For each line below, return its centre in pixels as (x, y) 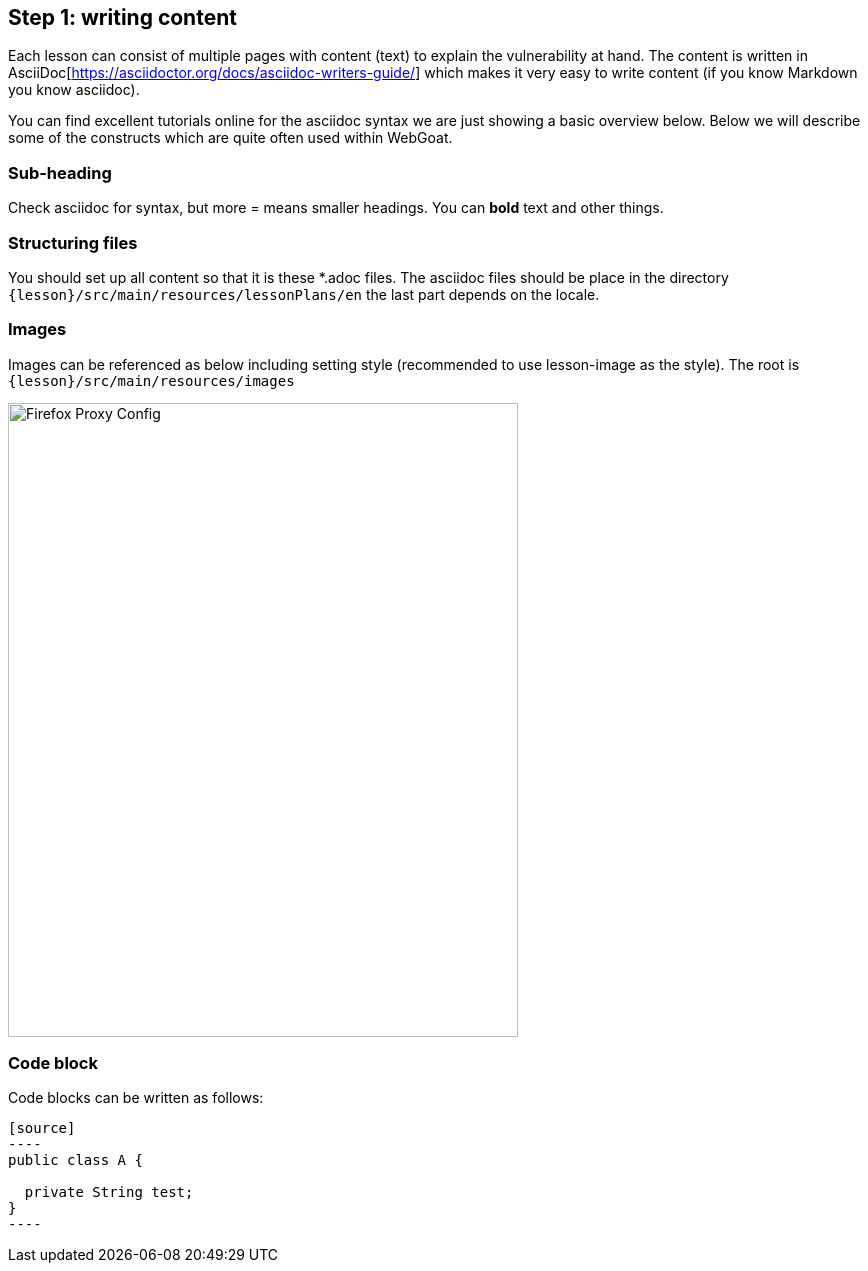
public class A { (75, 1160)
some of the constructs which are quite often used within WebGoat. (230, 138)
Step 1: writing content (122, 17)
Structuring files (73, 242)
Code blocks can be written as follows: (136, 1098)
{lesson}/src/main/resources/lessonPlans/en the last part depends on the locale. (304, 294)
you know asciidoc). (74, 90)
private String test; (109, 1192)
